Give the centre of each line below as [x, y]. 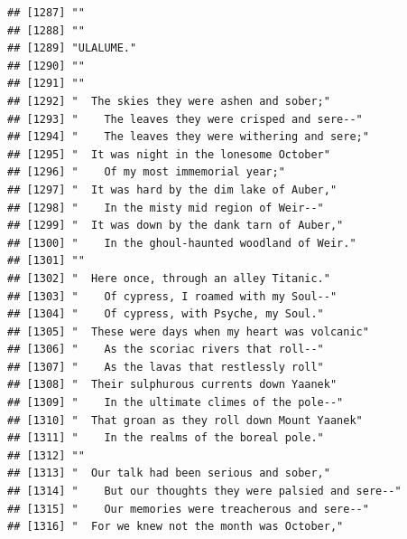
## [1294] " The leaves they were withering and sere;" [188, 137]
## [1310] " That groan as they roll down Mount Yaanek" [185, 420]
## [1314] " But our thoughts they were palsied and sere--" [204, 492]
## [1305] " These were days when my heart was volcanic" [188, 331]
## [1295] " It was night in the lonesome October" [169, 154]
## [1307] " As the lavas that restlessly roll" [166, 367]
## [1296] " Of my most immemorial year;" [146, 172]
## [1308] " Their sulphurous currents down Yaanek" [172, 385]
